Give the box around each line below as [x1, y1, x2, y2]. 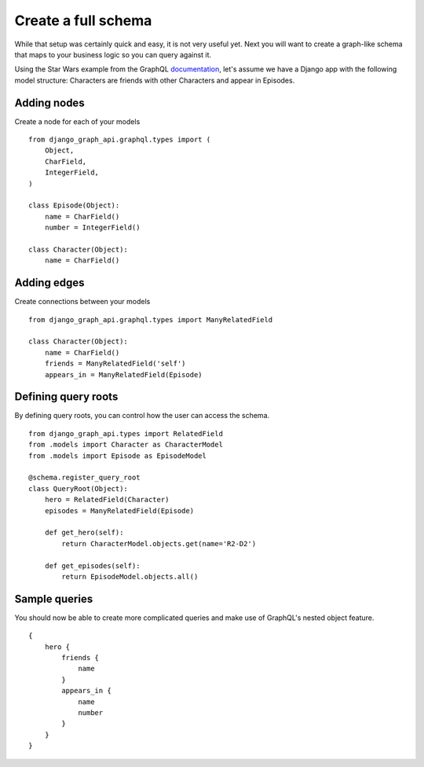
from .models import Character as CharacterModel [28, 440, 224, 450]
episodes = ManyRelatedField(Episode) [44, 506, 195, 515]
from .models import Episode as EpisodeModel [28, 451, 207, 460]
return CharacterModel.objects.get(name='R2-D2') [61, 539, 257, 548]
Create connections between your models [14, 297, 151, 306]
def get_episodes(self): [44, 561, 141, 570]
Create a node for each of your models [14, 116, 141, 126]
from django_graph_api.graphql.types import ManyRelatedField [28, 315, 273, 324]
